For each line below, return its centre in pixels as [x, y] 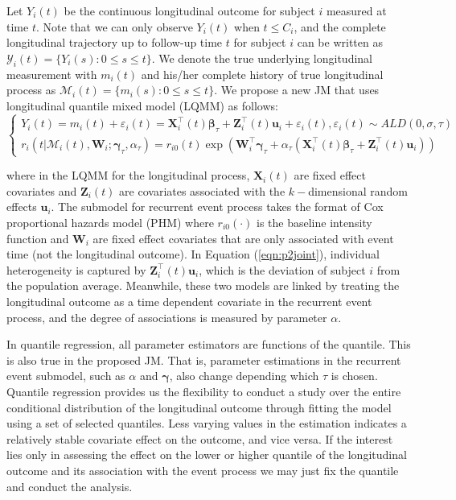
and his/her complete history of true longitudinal [262, 74]
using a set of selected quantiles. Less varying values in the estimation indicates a [207, 423]
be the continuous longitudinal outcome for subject [189, 10]
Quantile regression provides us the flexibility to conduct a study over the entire [204, 391]
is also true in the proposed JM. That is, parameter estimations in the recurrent [204, 360]
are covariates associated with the [202, 190]
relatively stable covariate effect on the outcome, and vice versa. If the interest [200, 438]
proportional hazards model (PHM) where [110, 223]
